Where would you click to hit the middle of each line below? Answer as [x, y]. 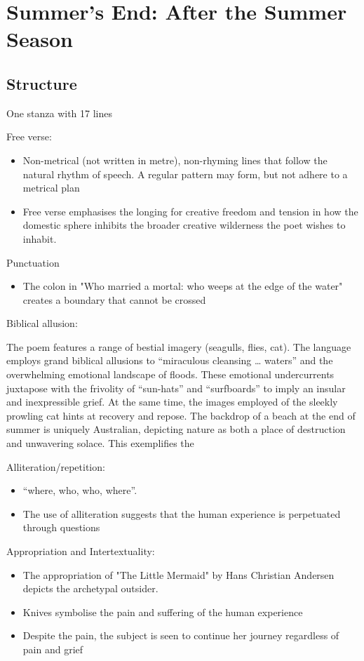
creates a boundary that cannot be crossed [114, 299]
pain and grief [53, 649]
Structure [42, 83]
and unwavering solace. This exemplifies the [100, 443]
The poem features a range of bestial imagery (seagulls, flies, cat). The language [179, 346]
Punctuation [33, 262]
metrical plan [51, 188]
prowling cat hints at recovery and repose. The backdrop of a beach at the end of [181, 415]
